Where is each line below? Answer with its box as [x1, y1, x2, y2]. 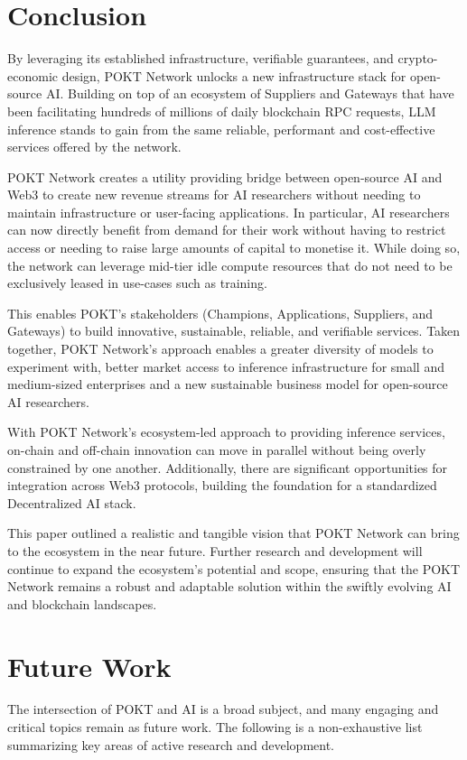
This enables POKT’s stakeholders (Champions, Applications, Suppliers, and [7, 303, 434, 322]
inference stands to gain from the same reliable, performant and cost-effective [7, 119, 435, 138]
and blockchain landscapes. [7, 594, 157, 613]
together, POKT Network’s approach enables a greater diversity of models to [7, 339, 434, 358]
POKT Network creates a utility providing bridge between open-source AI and [7, 167, 443, 186]
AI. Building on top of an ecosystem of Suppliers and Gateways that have [45, 84, 454, 103]
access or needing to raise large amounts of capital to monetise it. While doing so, [7, 238, 461, 257]
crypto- [397, 49, 438, 68]
